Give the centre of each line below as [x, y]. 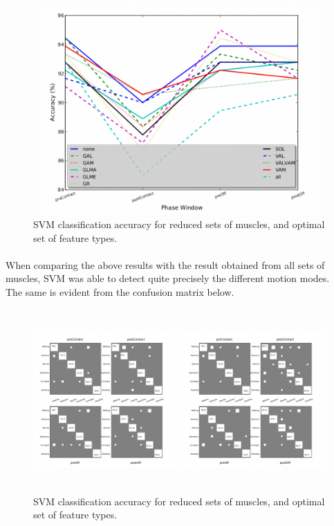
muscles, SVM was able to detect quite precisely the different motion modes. [168, 278]
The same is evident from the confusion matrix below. [120, 291]
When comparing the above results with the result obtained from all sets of [165, 264]
